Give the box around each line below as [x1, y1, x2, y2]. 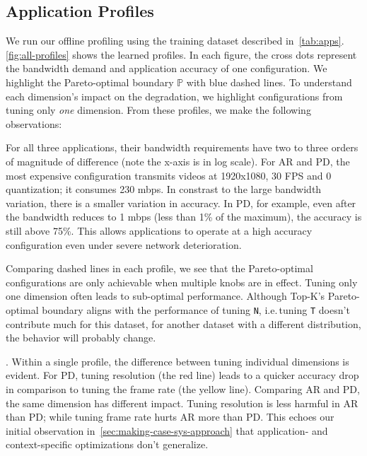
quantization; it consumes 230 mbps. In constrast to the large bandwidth [6, 182, 322, 197]
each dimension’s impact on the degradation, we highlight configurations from [6, 88, 343, 103]
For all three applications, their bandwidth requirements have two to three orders [6, 140, 359, 155]
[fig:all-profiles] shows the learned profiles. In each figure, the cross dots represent [6, 47, 357, 62]
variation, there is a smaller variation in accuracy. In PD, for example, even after [6, 195, 356, 210]
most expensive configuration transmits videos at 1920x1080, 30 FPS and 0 [6, 168, 332, 182]
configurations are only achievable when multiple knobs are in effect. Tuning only [6, 274, 358, 289]
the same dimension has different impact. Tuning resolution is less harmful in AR [6, 395, 359, 410]
